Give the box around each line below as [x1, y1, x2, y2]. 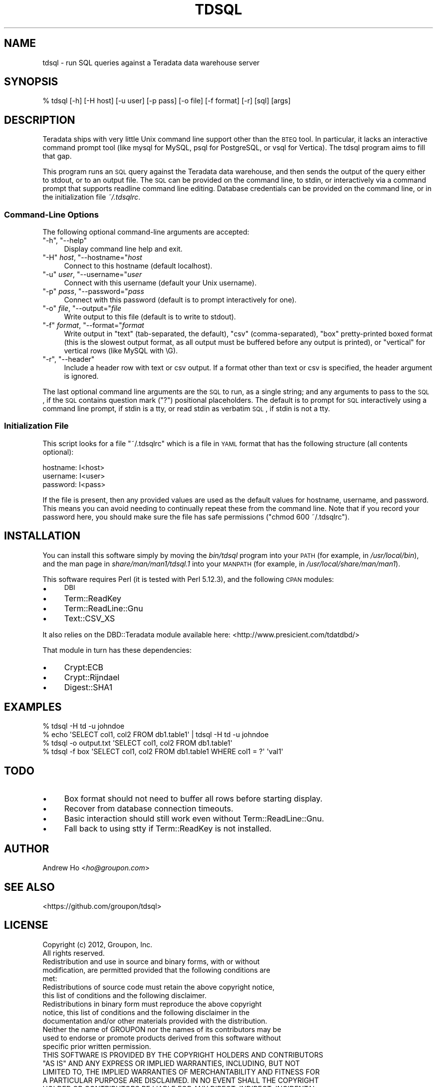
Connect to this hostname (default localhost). [64, 262, 213, 271]
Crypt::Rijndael [64, 672, 120, 682]
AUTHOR [4, 842, 49, 855]
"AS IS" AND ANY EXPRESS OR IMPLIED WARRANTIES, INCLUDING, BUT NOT [42, 1059, 300, 1068]
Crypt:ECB [64, 662, 104, 672]
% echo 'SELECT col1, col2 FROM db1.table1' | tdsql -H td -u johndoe [42, 730, 269, 739]
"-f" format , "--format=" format [42, 321, 144, 330]
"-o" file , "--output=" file [42, 304, 121, 313]
